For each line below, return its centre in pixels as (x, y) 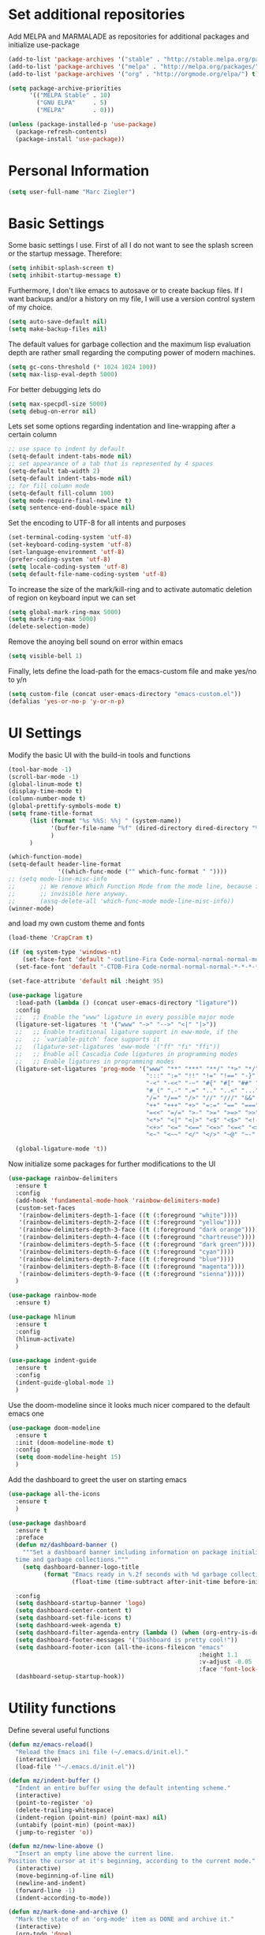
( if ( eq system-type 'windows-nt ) (65, 953)
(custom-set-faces (46, 1208)
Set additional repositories (97, 15)
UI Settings (45, 733)
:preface (30, 1538)
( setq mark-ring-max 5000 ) (52, 619)
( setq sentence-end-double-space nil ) (72, 508)
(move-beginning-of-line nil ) (65, 1876)
